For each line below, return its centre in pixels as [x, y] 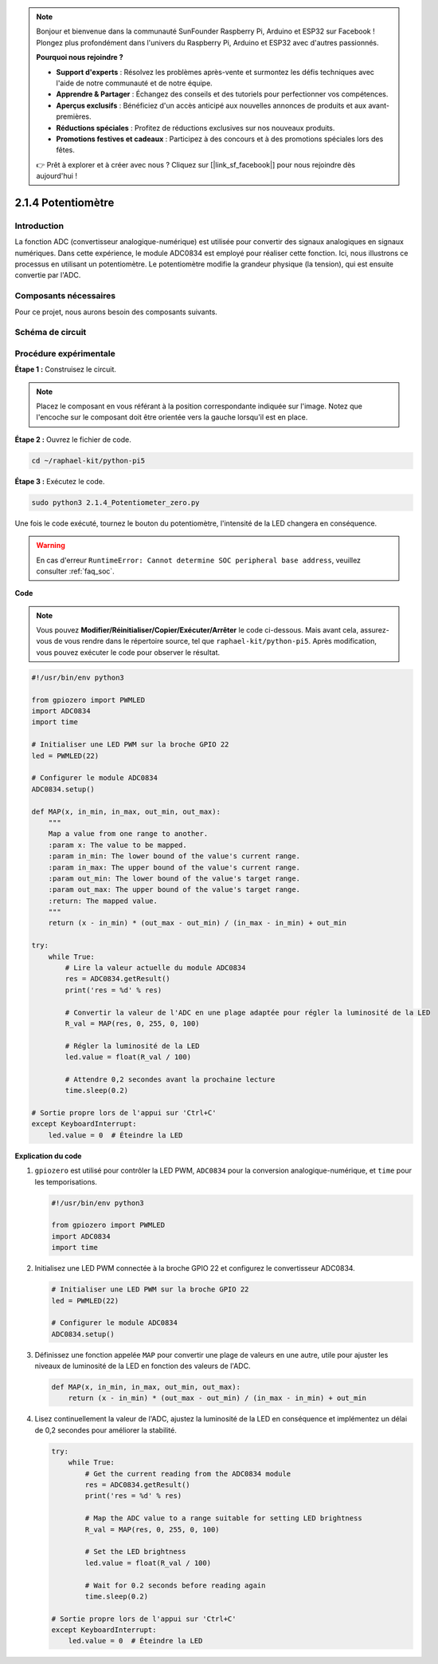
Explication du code [48, 1156]
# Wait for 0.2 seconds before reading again [175, 1585]
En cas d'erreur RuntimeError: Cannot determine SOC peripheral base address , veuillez [199, 560]
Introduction [39, 226]
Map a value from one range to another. [128, 834]
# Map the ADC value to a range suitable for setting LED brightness [223, 1518]
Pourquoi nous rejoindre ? [80, 57]
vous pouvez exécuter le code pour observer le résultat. [128, 652]
